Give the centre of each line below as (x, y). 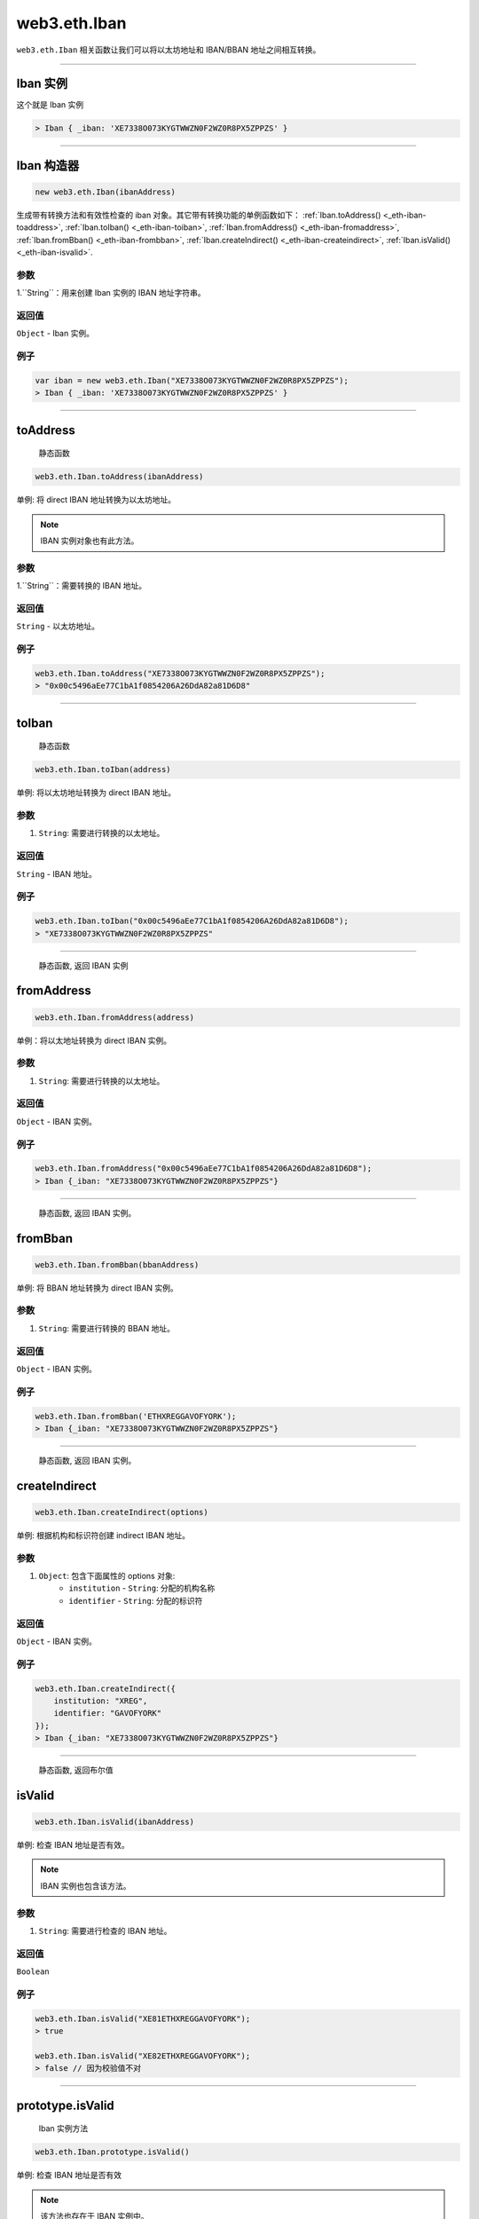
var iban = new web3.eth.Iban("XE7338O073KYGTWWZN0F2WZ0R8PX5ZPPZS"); (192, 381)
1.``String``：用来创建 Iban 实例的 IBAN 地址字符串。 (111, 293)
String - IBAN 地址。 (56, 873)
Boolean (33, 1972)
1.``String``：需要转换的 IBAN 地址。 (82, 586)
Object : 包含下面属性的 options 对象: (107, 1576)
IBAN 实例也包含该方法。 (86, 1885)
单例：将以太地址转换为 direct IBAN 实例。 (94, 1040)
